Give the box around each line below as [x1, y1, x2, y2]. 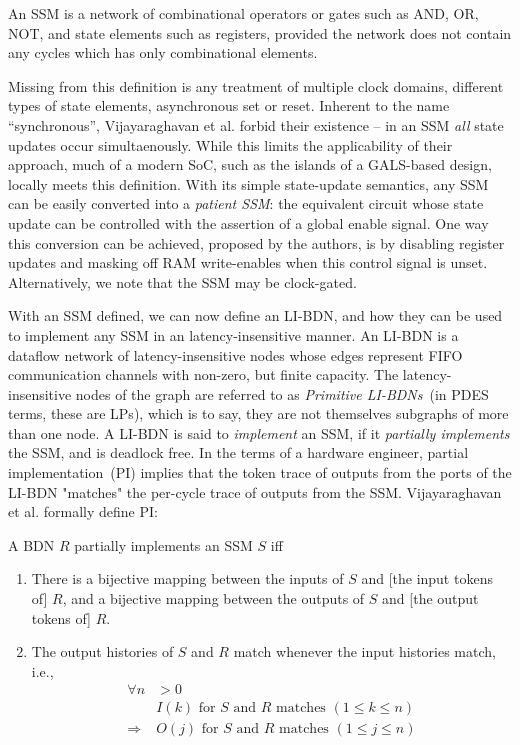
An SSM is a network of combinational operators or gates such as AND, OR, [8, 3, 479, 23]
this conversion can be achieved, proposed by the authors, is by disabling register [8, 232, 505, 253]
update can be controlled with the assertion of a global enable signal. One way [8, 212, 489, 233]
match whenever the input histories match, [233, 641, 496, 662]
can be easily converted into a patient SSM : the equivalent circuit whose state [8, 193, 484, 214]
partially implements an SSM [74, 534, 253, 555]
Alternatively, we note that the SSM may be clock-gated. [8, 271, 357, 292]
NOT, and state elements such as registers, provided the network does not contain [8, 22, 512, 43]
